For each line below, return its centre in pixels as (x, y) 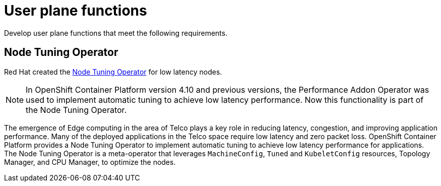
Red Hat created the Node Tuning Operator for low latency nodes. (113, 72)
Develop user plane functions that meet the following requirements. (116, 33)
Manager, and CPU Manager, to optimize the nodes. (90, 162)
